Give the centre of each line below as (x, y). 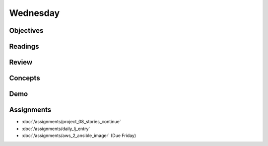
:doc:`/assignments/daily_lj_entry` (56, 129)
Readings (24, 46)
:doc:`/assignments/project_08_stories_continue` (71, 122)
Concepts (25, 78)
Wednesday (34, 13)
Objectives (26, 31)
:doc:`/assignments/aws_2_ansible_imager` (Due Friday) (79, 135)
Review (21, 62)
